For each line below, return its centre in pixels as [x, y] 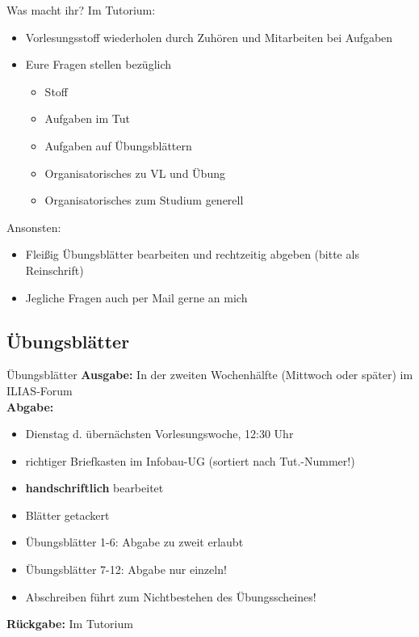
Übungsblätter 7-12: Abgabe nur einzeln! [126, 570]
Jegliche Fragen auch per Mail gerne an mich [136, 297]
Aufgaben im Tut [87, 118]
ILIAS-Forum [40, 390]
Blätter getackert [67, 515]
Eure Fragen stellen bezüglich [98, 64]
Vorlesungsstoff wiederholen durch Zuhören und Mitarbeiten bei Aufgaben [209, 37]
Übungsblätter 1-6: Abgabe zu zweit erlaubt [134, 542]
